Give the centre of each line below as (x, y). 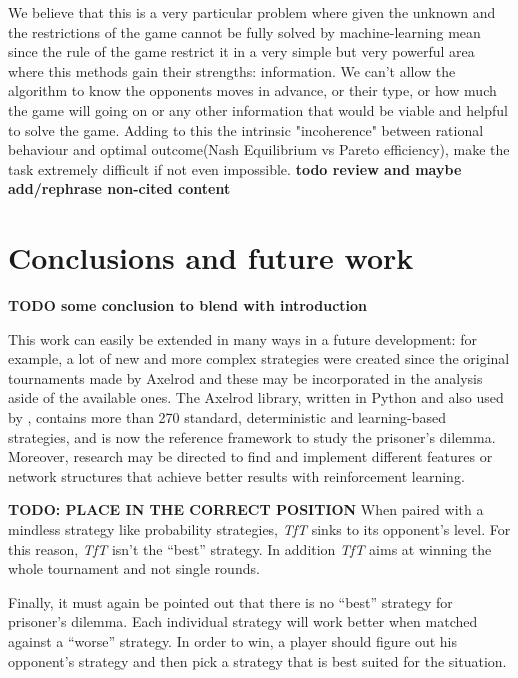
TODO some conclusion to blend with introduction (188, 305)
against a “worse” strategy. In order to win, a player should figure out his (233, 640)
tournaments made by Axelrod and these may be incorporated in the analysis (245, 377)
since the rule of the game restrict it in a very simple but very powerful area (241, 51)
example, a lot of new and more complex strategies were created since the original (259, 358)
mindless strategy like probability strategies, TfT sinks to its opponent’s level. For (259, 529)
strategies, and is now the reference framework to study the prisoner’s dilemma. (252, 436)
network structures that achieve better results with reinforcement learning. (236, 475)
